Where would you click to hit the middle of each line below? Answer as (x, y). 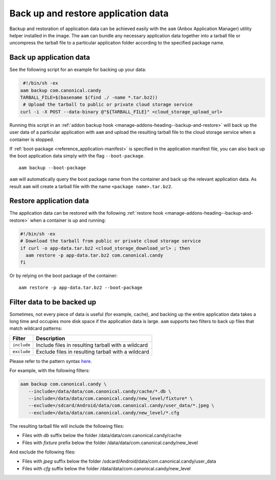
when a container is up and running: (68, 220)
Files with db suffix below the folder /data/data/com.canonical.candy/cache (102, 436)
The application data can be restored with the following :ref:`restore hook (86, 213)
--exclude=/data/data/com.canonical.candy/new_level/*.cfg (104, 413)
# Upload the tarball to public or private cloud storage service (108, 105)
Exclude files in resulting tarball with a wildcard (93, 352)
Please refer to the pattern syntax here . (51, 361)
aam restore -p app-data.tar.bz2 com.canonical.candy (95, 255)
